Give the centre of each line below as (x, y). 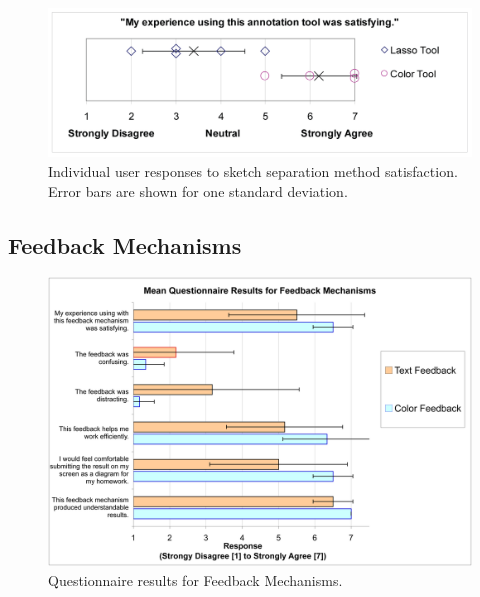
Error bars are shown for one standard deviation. (198, 190)
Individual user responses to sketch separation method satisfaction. (253, 171)
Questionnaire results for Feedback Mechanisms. (195, 580)
